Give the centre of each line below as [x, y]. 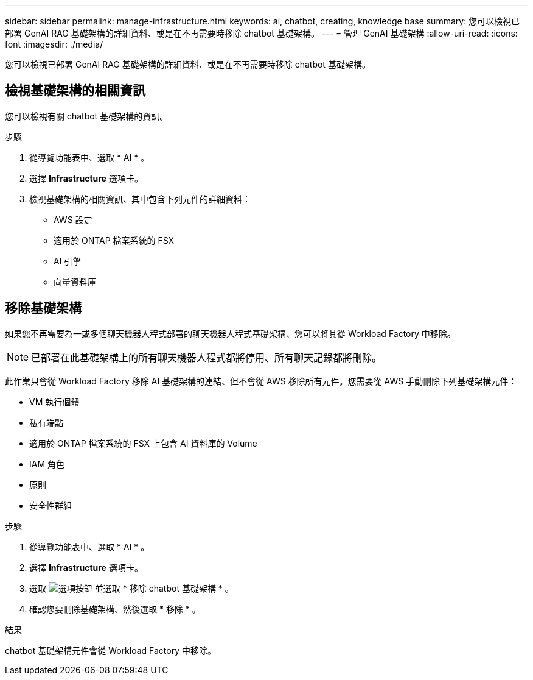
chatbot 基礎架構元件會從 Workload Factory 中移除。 [110, 650]
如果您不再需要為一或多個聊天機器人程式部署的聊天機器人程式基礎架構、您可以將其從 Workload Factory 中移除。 [230, 333]
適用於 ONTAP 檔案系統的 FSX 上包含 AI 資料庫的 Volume [143, 443]
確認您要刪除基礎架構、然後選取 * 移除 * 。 [115, 609]
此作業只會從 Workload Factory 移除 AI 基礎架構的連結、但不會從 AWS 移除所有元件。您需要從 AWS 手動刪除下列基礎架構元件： [261, 381]
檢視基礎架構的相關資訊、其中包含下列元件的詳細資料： [140, 199]
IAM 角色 [47, 464]
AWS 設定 [73, 219]
